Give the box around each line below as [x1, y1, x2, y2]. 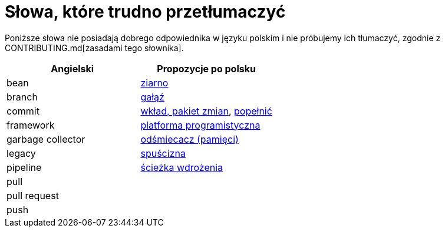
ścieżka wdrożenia [140, 161, 223, 173]
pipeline [6, 161, 42, 173]
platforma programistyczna [140, 119, 261, 131]
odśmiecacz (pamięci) [140, 133, 239, 145]
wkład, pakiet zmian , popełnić [140, 105, 272, 117]
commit [6, 105, 39, 117]
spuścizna [140, 147, 186, 159]
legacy [6, 147, 36, 159]
